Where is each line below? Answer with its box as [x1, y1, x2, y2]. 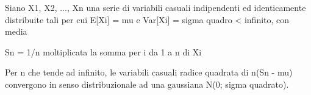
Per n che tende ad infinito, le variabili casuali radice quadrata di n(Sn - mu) [5, 66, 293, 79]
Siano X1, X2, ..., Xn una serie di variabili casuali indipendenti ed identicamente [5, 1, 306, 13]
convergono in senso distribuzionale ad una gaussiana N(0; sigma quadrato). [5, 77, 289, 90]
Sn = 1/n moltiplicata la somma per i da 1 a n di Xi [5, 45, 202, 58]
